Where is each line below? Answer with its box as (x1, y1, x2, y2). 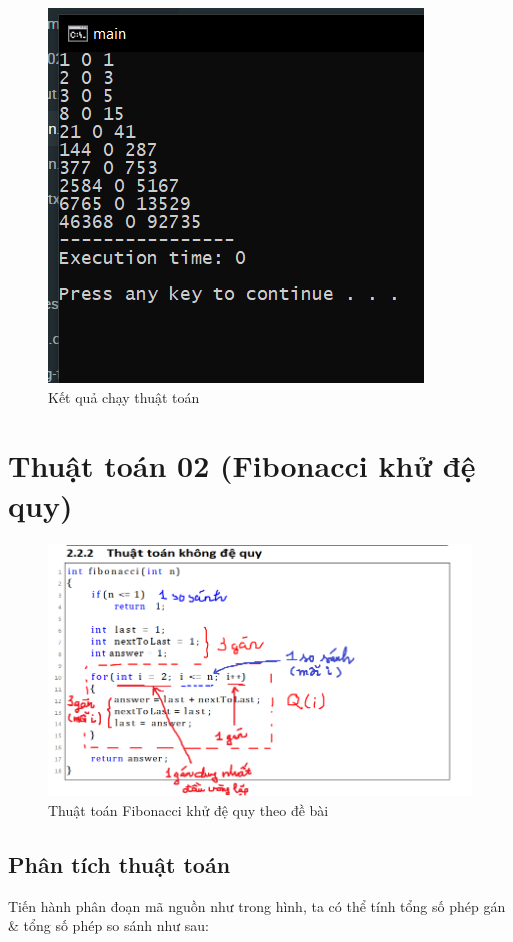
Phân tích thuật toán (8, 848, 231, 879)
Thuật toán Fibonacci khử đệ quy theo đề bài (48, 799, 329, 820)
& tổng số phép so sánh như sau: (8, 915, 209, 936)
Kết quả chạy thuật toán (48, 386, 200, 407)
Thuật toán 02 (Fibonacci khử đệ (8, 445, 476, 486)
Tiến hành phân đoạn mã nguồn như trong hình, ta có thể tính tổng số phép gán (8, 895, 506, 916)
